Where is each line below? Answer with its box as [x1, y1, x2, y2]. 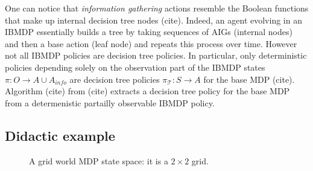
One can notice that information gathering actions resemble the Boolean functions [5, 2, 309, 14]
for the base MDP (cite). [203, 73, 295, 85]
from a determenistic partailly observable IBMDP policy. [5, 96, 215, 109]
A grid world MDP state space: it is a [29, 154, 168, 167]
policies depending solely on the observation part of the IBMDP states [5, 60, 265, 73]
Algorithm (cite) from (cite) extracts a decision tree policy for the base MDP [5, 85, 290, 97]
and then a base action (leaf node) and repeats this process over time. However [5, 37, 297, 50]
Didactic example [5, 126, 115, 144]
